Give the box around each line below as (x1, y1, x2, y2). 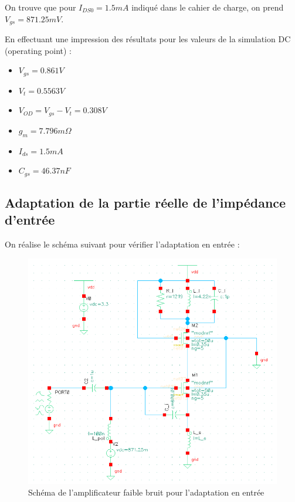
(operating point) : (5, 44, 72, 56)
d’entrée (5, 211, 55, 229)
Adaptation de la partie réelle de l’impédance (5, 193, 286, 211)
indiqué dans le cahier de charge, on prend (131, 1, 284, 13)
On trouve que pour (5, 1, 76, 13)
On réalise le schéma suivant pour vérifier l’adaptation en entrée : (5, 238, 240, 250)
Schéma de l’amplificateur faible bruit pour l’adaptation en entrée (28, 486, 265, 498)
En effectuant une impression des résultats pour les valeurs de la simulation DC (5, 33, 291, 45)
